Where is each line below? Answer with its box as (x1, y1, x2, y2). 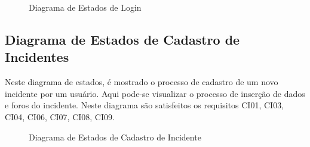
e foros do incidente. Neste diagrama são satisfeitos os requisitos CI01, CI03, (5, 99, 284, 111)
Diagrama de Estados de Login (29, 1, 142, 13)
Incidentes (5, 48, 69, 66)
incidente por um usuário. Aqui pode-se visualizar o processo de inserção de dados (5, 87, 305, 99)
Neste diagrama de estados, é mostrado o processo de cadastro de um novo (5, 76, 278, 88)
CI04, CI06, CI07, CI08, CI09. (5, 110, 115, 123)
